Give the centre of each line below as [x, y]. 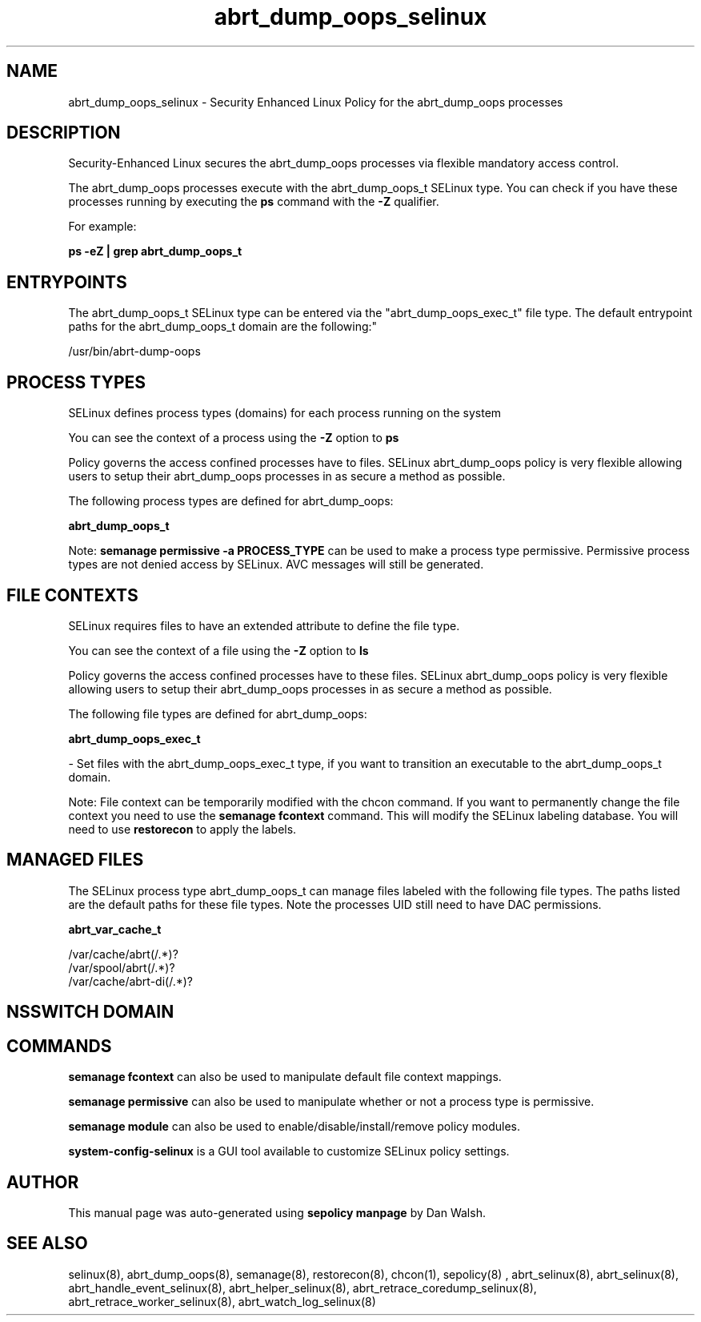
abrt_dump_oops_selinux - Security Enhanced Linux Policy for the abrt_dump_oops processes [316, 102]
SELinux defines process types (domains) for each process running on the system [285, 413]
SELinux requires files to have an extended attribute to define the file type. [264, 625]
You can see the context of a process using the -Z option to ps [234, 438]
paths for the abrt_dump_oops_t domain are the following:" [223, 327]
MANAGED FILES [75, 860]
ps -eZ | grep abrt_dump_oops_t [155, 251]
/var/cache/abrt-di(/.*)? [130, 981]
